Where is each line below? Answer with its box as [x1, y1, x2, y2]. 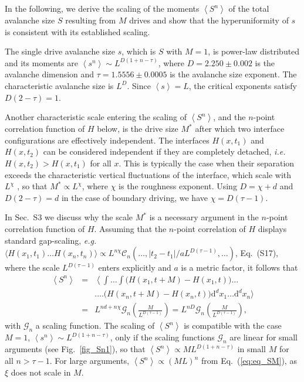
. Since [127, 79, 151, 91]
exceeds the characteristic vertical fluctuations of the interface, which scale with [5, 168, 292, 180]
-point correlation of [174, 222, 246, 234]
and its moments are [5, 56, 79, 69]
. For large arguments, [49, 354, 130, 367]
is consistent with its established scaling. [5, 25, 150, 37]
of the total [228, 2, 269, 14]
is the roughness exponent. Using [119, 180, 237, 192]
